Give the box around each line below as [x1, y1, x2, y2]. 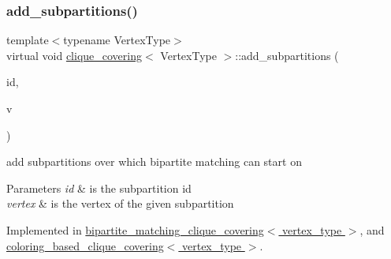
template [6, 32, 49, 48]
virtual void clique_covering [6, 47, 143, 63]
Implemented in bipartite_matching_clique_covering [6, 221, 264, 238]
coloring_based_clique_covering [6, 237, 164, 253]
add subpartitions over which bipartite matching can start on [6, 153, 302, 170]
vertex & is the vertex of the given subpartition [6, 195, 234, 212]
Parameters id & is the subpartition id [6, 179, 192, 196]
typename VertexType [63, 32, 171, 48]
